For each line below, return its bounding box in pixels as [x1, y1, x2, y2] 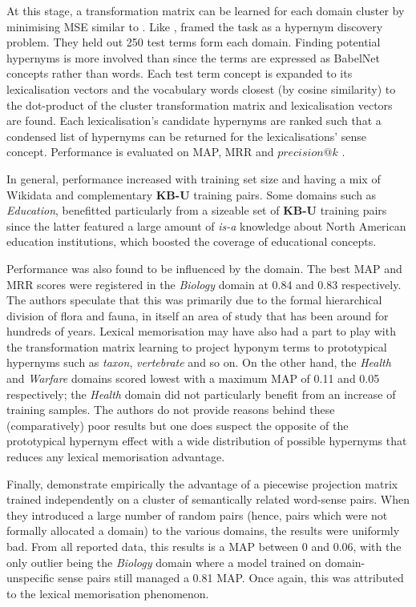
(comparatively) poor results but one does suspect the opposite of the [6, 416, 349, 433]
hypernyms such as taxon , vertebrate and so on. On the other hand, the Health [6, 354, 391, 371]
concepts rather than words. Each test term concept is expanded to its [6, 65, 353, 82]
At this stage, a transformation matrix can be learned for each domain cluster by [6, 2, 405, 18]
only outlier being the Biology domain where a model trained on [6, 553, 321, 570]
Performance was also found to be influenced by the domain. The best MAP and [6, 259, 402, 276]
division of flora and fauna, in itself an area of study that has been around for [6, 307, 389, 324]
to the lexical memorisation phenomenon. [6, 585, 209, 601]
